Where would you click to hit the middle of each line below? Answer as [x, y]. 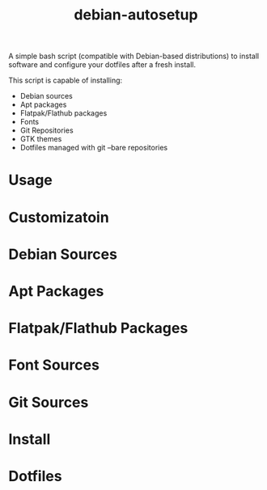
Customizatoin [59, 217]
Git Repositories [47, 130]
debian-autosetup [136, 15]
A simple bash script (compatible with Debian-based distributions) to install [134, 56]
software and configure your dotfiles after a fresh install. [102, 65]
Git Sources [49, 402]
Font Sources [54, 365]
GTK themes [41, 139]
